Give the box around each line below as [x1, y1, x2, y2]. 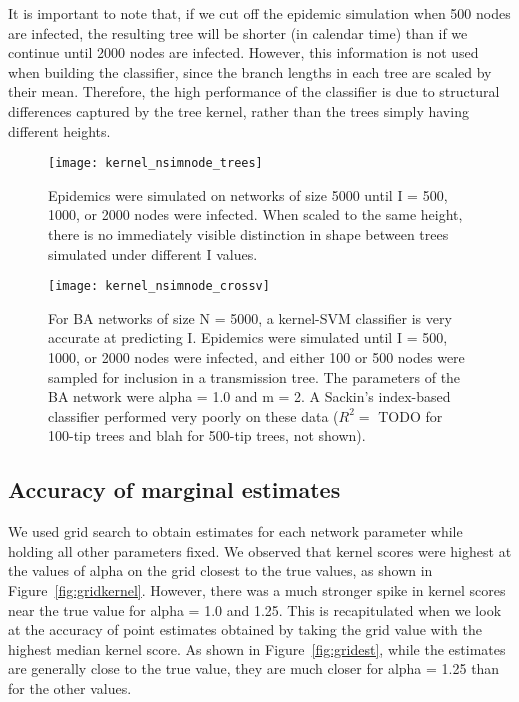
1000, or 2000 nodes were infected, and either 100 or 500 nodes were [48, 347, 465, 368]
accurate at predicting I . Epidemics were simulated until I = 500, [48, 327, 448, 348]
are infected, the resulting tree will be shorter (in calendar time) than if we [8, 22, 468, 43]
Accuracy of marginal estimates [8, 474, 341, 505]
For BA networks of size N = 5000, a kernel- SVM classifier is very [48, 307, 452, 328]
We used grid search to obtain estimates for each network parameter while [8, 521, 463, 542]
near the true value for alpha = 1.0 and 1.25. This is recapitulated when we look [8, 599, 502, 620]
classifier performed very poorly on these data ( [48, 405, 339, 426]
